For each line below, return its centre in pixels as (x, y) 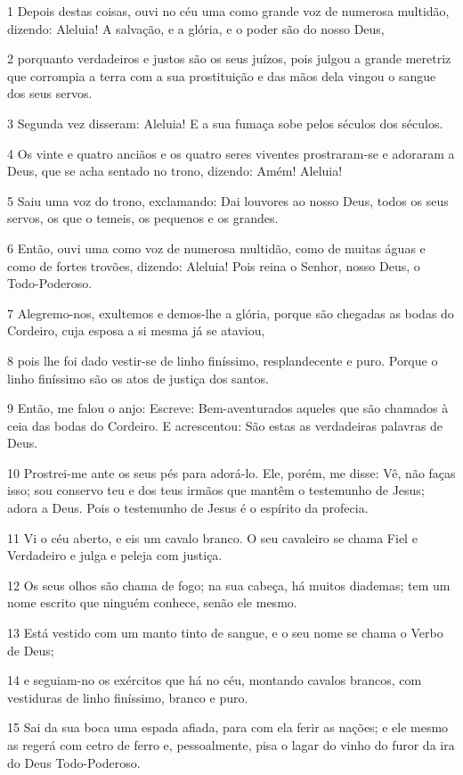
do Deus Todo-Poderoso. (74, 762)
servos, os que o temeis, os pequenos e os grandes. (143, 218)
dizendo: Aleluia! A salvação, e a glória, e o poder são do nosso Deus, (196, 28)
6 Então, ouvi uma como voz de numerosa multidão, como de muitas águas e (216, 247)
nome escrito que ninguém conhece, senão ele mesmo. (152, 602)
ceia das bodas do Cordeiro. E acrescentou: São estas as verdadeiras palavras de (225, 425)
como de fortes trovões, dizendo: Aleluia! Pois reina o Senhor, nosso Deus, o (214, 265)
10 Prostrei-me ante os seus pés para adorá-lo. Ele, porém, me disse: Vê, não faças (231, 472)
